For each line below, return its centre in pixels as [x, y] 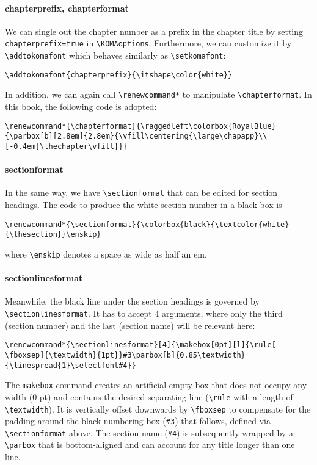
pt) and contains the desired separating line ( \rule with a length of [166, 396]
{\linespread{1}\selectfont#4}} [71, 365]
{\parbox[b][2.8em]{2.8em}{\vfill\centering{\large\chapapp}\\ [136, 136]
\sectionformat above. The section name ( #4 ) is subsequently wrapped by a [149, 432]
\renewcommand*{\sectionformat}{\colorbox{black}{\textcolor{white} [147, 224]
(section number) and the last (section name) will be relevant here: [130, 325]
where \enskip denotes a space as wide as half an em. [106, 254]
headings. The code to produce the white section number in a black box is [144, 205]
